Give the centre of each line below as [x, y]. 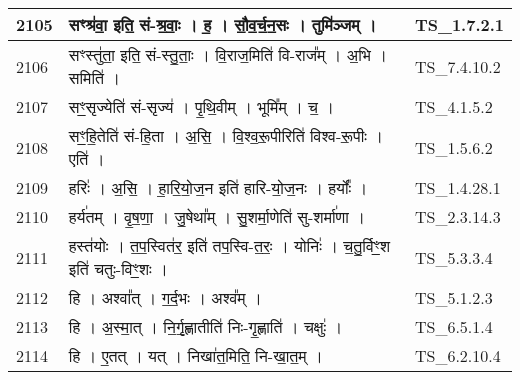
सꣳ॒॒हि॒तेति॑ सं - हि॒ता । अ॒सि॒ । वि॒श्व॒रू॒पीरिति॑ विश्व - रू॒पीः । [226, 135]
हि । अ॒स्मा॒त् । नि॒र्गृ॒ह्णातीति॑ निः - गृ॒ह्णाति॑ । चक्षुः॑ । [205, 326]
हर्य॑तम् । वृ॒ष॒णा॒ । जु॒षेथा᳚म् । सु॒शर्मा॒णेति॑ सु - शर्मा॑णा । [217, 216]
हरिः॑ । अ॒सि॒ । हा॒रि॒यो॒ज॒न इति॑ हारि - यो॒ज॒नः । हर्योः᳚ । [218, 187]
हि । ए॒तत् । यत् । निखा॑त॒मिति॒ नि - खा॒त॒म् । [195, 355]
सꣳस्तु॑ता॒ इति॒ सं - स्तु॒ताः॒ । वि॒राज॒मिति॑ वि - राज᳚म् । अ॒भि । [228, 54]
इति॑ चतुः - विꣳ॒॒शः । [118, 268]
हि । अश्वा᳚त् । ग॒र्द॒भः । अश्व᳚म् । [165, 297]
